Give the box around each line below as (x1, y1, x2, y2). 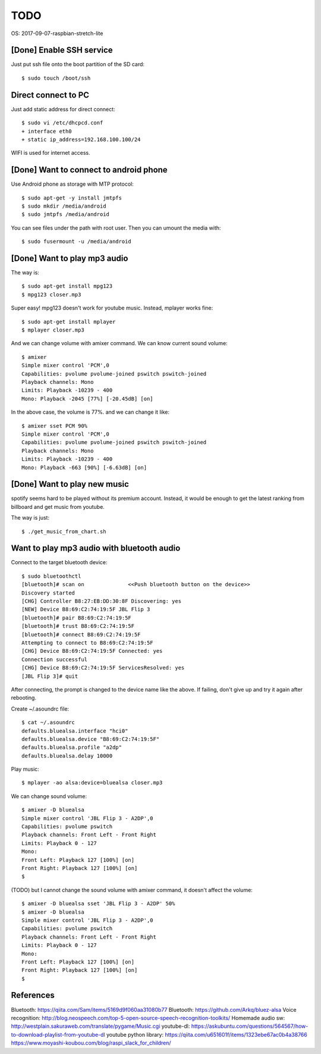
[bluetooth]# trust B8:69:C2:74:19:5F (21, 623, 135, 630)
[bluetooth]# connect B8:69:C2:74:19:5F (21, 631, 141, 638)
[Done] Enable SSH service (11, 45, 113, 55)
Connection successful (21, 656, 88, 663)
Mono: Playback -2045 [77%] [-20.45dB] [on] (21, 395, 154, 402)
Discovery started (21, 589, 75, 596)
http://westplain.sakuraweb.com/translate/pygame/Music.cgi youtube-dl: (11, 1022, 190, 1030)
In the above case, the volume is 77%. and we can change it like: (11, 408, 169, 416)
